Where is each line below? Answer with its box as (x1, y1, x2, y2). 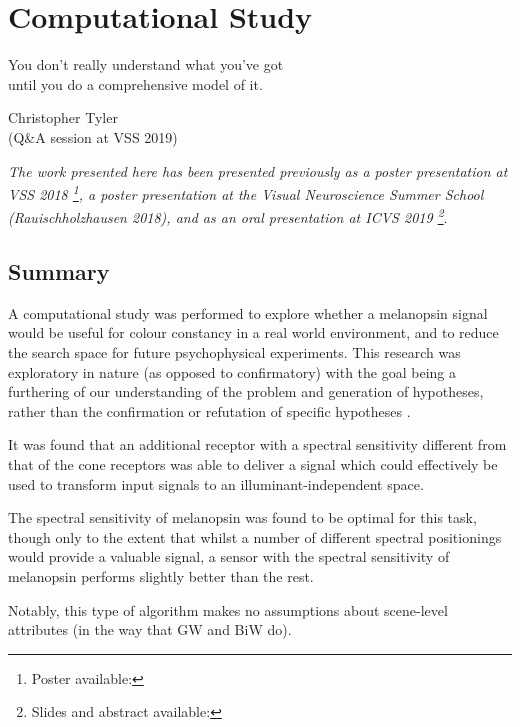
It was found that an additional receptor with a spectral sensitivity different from (8, 434, 507, 455)
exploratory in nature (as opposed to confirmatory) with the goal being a (8, 361, 456, 382)
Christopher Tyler (8, 107, 118, 128)
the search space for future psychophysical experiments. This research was (8, 341, 461, 362)
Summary (8, 255, 110, 286)
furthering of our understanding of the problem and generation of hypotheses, (8, 381, 484, 402)
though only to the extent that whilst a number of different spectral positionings (8, 526, 502, 547)
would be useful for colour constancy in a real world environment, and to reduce (8, 322, 499, 343)
